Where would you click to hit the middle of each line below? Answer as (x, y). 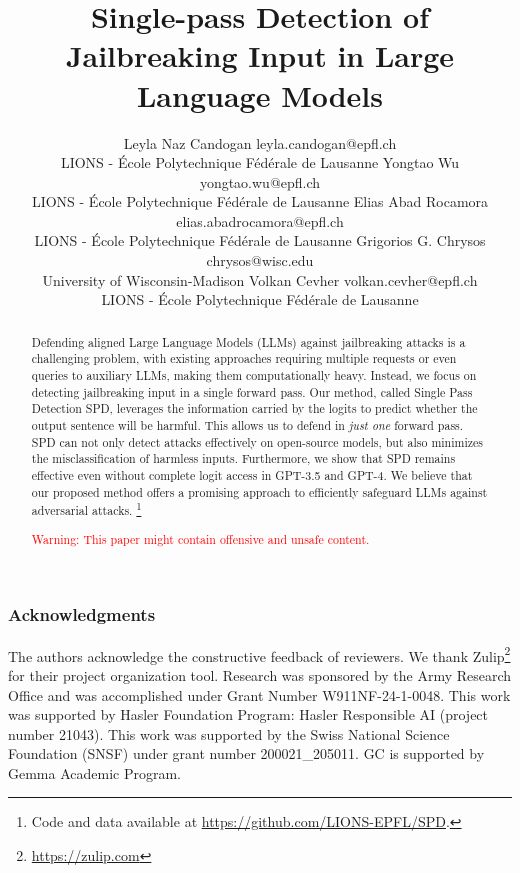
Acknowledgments (82, 614)
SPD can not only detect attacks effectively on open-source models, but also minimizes (257, 441)
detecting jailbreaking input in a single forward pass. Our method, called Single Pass (252, 391)
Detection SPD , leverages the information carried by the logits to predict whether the (254, 408)
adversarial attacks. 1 (86, 509)
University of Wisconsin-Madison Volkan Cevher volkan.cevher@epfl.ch (260, 279)
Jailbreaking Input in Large (260, 55)
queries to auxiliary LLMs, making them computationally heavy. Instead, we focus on (254, 374)
